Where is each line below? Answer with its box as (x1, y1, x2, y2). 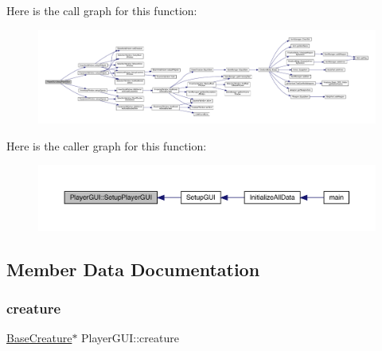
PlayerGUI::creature (81, 330, 179, 346)
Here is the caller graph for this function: (6, 137, 207, 154)
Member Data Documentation (6, 256, 260, 281)
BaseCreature (6, 330, 72, 346)
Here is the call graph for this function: (6, 2, 197, 18)
